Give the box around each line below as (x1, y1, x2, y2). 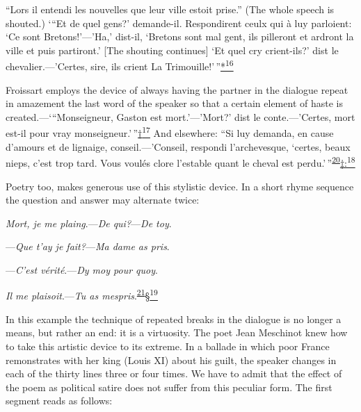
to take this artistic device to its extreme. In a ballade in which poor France (6, 338, 330, 353)
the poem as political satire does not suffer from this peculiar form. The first (6, 379, 332, 394)
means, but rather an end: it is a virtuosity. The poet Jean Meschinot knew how (6, 325, 348, 340)
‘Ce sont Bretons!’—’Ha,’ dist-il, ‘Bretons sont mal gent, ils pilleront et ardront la (6, 29, 354, 44)
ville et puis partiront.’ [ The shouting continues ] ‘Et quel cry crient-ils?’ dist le (6, 42, 339, 57)
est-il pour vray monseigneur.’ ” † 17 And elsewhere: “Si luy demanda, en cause (6, 124, 334, 140)
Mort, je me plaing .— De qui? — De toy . (6, 215, 172, 230)
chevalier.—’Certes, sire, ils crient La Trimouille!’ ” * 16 (6, 57, 234, 74)
